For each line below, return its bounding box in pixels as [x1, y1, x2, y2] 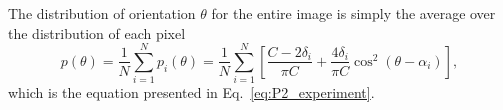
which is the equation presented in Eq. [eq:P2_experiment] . [8, 82, 375, 103]
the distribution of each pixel [8, 22, 186, 43]
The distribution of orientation [8, 3, 196, 23]
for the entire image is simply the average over [211, 3, 496, 23]
